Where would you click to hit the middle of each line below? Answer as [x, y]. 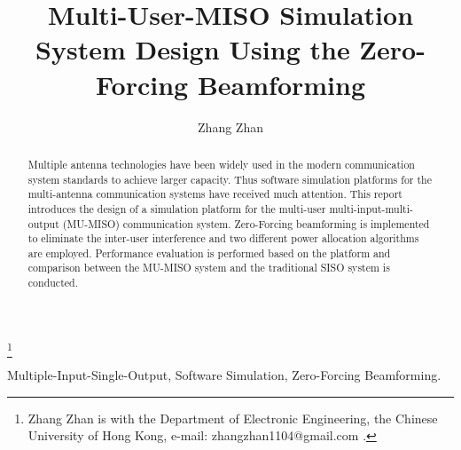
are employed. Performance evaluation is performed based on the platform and [209, 253]
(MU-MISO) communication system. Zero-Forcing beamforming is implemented [246, 223]
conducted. [53, 283]
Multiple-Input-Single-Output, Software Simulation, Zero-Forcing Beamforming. [224, 375]
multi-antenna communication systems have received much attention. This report [215, 194]
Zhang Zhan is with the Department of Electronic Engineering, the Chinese [233, 418]
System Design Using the [193, 49]
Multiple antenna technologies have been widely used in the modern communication [221, 164]
